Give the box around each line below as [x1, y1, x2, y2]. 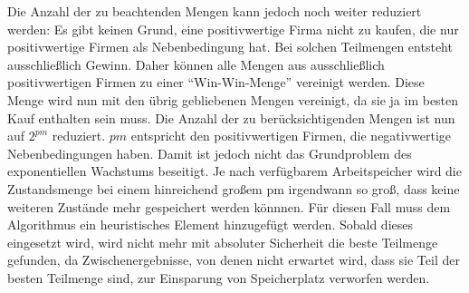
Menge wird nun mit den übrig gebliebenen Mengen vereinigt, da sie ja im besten [7, 90, 459, 109]
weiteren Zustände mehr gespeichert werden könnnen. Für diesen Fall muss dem [7, 197, 451, 216]
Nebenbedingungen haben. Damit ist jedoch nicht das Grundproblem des [7, 143, 412, 162]
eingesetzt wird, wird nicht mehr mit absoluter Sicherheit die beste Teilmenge [7, 232, 438, 251]
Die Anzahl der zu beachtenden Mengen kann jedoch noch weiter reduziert [7, 2, 422, 20]
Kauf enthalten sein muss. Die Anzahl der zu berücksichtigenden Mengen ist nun [7, 108, 455, 127]
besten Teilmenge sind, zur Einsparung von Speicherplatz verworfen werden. [7, 268, 430, 287]
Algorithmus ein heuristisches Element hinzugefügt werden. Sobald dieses [7, 215, 413, 234]
